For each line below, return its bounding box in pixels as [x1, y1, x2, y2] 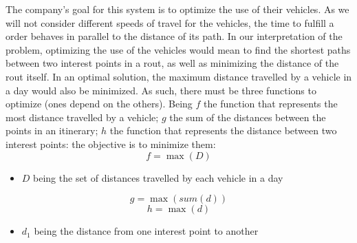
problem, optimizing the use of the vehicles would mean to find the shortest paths [6, 42, 351, 56]
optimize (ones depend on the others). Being [6, 96, 193, 111]
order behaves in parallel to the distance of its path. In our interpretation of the [6, 29, 343, 43]
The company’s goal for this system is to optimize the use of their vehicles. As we [6, 2, 349, 16]
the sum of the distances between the [169, 109, 326, 124]
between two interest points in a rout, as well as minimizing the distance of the [6, 56, 339, 70]
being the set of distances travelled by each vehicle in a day [33, 170, 283, 184]
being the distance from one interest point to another [34, 224, 259, 238]
